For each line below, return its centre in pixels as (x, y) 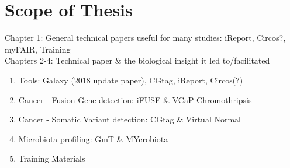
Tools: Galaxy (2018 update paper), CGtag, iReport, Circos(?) (131, 80)
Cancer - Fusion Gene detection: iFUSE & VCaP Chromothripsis (135, 99)
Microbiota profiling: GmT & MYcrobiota (93, 139)
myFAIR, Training (38, 49)
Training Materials (52, 158)
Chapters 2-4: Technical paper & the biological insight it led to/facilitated (137, 60)
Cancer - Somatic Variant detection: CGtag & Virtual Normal (130, 119)
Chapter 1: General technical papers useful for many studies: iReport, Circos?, (145, 38)
